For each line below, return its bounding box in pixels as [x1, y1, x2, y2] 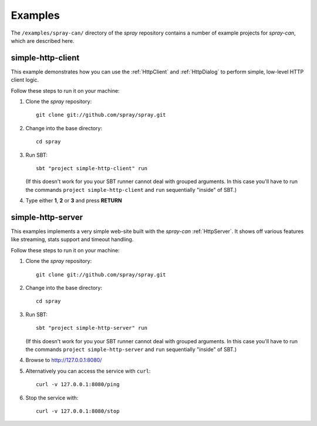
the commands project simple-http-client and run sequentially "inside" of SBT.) [25, 186, 237, 193]
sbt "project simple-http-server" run [36, 324, 148, 332]
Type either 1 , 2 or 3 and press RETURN [25, 197, 123, 204]
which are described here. [11, 37, 75, 44]
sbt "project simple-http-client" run [36, 165, 148, 171]
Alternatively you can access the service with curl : [25, 367, 151, 374]
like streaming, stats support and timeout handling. [11, 236, 134, 243]
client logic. [11, 76, 39, 83]
